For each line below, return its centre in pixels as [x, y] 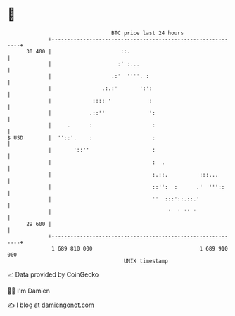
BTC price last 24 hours [148, 33]
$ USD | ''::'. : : [82, 138]
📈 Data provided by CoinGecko [53, 274]
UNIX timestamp [146, 261]
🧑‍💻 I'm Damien [29, 291]
